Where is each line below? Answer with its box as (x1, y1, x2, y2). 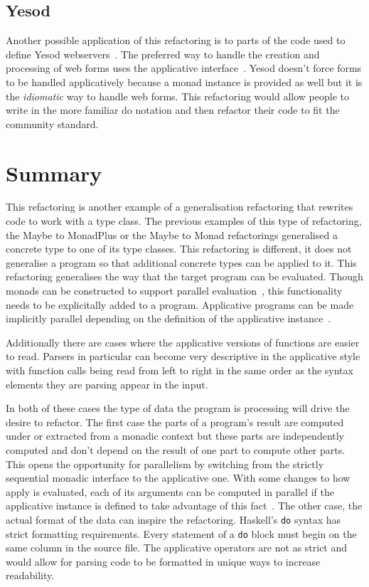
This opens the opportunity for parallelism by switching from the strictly (6, 456, 324, 471)
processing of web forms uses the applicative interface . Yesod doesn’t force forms (6, 60, 362, 75)
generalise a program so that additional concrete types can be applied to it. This (6, 255, 357, 270)
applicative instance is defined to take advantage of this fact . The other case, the (6, 498, 363, 513)
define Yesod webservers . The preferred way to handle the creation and (6, 46, 320, 61)
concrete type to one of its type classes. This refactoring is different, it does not (6, 241, 352, 256)
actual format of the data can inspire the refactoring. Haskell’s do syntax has (6, 512, 341, 527)
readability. (6, 568, 55, 583)
